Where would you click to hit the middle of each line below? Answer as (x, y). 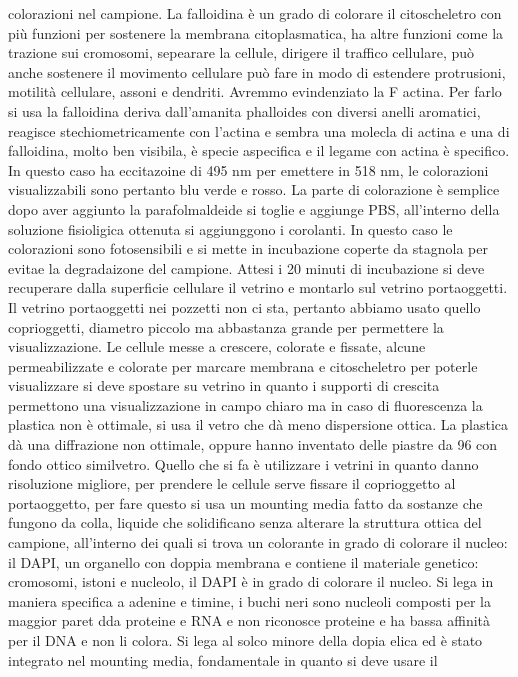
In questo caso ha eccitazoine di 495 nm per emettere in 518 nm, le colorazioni (248, 169)
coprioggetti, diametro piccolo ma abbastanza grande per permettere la (226, 326)
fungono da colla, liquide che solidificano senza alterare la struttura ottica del (245, 522)
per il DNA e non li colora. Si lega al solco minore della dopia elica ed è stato (245, 640)
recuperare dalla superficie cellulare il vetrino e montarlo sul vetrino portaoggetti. (258, 287)
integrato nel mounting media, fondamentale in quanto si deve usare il (223, 659)
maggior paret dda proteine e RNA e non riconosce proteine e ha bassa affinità (249, 620)
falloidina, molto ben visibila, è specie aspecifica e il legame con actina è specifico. (259, 150)
